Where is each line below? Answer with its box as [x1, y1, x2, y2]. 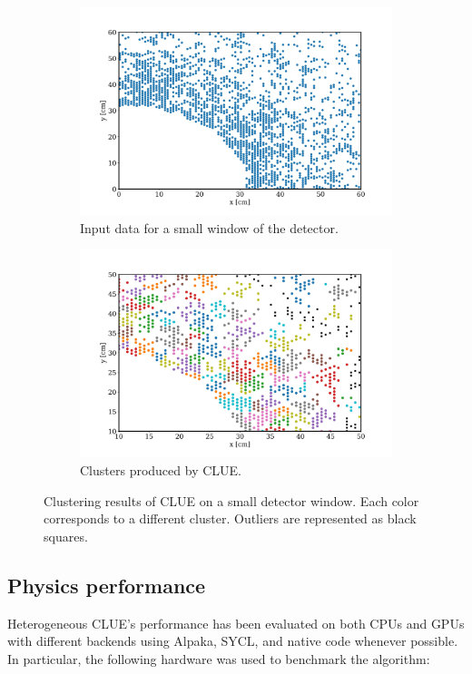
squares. [44, 526, 88, 545]
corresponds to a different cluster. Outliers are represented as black [44, 509, 417, 528]
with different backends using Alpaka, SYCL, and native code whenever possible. [7, 631, 458, 650]
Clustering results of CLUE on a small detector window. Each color [44, 491, 419, 510]
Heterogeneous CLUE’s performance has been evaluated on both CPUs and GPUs [7, 613, 465, 632]
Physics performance [7, 571, 206, 599]
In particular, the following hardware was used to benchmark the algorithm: [7, 649, 430, 668]
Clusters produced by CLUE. [80, 461, 241, 479]
